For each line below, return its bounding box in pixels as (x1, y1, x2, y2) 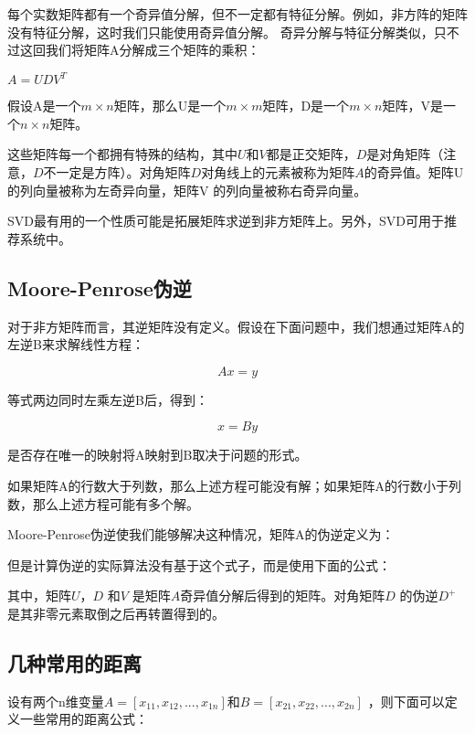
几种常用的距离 (7, 648, 142, 676)
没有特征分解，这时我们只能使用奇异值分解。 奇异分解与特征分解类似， (7, 22, 434, 41)
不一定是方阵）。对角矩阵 (43, 163, 191, 182)
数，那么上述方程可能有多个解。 (7, 494, 199, 513)
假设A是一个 (7, 96, 81, 115)
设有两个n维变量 (7, 691, 104, 710)
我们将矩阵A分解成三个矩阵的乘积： (45, 40, 260, 59)
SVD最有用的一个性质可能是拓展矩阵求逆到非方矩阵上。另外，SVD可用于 (7, 211, 444, 230)
